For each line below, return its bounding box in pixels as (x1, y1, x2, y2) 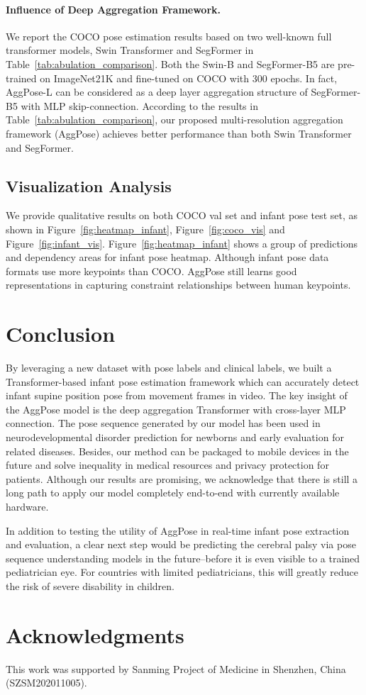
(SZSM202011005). (6, 675, 87, 690)
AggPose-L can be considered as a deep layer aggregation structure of (6, 84, 308, 99)
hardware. (6, 499, 49, 513)
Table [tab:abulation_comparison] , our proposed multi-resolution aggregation (6, 112, 343, 127)
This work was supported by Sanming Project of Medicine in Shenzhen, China (6, 661, 346, 676)
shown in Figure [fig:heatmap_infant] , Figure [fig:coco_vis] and (6, 221, 285, 236)
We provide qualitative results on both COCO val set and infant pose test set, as (6, 208, 358, 223)
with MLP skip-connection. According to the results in (21, 98, 258, 113)
